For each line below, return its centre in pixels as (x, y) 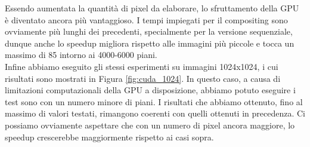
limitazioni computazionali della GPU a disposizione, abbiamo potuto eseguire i (150, 90)
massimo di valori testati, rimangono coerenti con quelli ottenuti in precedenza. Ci (155, 113)
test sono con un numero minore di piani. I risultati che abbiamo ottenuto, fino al (154, 101)
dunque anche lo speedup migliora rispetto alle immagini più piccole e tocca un (150, 43)
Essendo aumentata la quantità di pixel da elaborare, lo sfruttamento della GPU (152, 8)
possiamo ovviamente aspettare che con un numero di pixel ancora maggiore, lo (150, 125)
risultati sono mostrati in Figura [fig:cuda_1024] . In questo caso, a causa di (143, 78)
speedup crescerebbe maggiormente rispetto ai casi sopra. (109, 137)
